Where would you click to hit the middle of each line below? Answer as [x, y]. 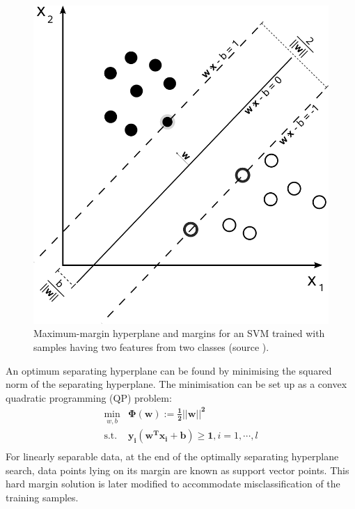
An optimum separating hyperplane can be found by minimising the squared [169, 370]
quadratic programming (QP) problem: [89, 397]
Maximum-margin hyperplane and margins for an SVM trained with [179, 333]
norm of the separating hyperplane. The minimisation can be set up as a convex [176, 384]
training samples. [42, 498]
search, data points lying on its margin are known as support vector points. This [177, 470]
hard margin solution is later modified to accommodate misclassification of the [173, 484]
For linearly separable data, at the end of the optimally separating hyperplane [172, 456]
